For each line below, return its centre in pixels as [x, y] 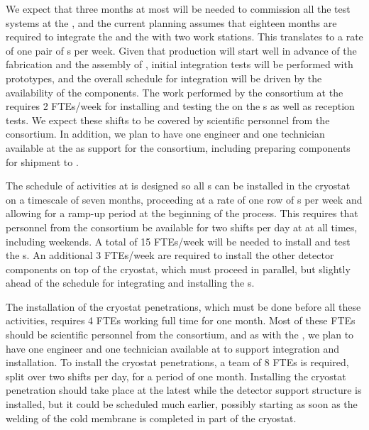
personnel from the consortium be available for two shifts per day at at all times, [182, 227]
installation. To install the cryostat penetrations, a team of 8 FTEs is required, [177, 362]
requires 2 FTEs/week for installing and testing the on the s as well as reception [180, 106]
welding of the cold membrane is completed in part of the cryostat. [151, 418]
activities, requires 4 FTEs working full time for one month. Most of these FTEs [181, 320]
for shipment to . [42, 161]
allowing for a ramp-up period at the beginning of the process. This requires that [182, 213]
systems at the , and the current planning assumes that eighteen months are [171, 22]
